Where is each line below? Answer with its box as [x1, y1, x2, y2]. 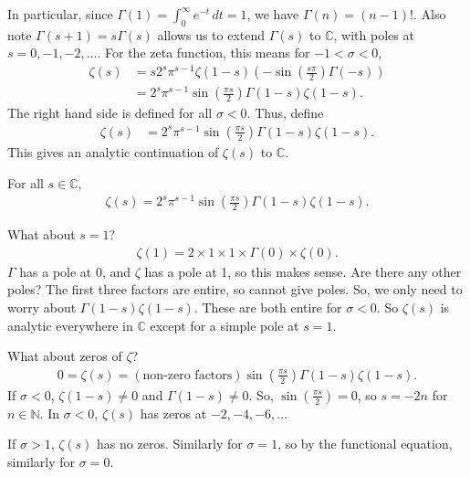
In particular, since [7, 5, 113, 23]
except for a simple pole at [150, 315, 299, 334]
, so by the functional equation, [277, 434, 453, 453]
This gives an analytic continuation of [7, 142, 219, 161]
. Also [413, 5, 446, 23]
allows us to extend [157, 25, 266, 44]
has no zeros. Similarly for [97, 434, 243, 453]
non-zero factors [142, 368, 233, 382]
